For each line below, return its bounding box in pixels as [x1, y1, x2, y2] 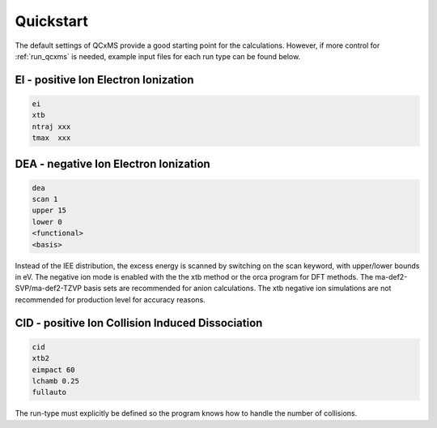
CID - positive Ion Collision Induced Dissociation [15, 316, 263, 330]
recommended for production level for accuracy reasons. [15, 294, 206, 304]
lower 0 [32, 217, 62, 226]
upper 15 [32, 206, 67, 215]
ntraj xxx [32, 122, 71, 131]
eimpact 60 [32, 365, 75, 374]
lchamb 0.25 [32, 376, 80, 385]
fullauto [32, 387, 67, 397]
